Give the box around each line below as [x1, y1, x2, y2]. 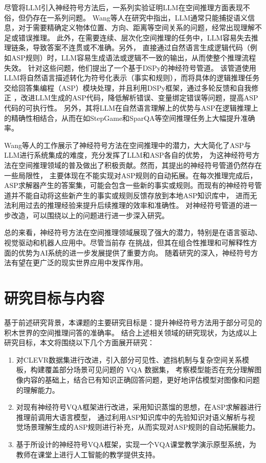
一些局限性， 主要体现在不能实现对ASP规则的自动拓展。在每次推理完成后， [4, 170, 257, 180]
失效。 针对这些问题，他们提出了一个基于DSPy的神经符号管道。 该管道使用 [4, 62, 256, 73]
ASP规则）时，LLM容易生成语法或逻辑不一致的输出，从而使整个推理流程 [11, 52, 256, 62]
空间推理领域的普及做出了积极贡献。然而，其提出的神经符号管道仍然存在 [18, 159, 262, 170]
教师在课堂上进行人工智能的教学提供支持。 [16, 449, 160, 459]
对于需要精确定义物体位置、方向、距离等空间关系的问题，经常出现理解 [18, 22, 255, 33]
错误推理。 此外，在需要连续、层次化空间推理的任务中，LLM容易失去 [18, 32, 251, 43]
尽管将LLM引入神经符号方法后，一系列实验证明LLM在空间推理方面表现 [4, 2, 243, 12]
